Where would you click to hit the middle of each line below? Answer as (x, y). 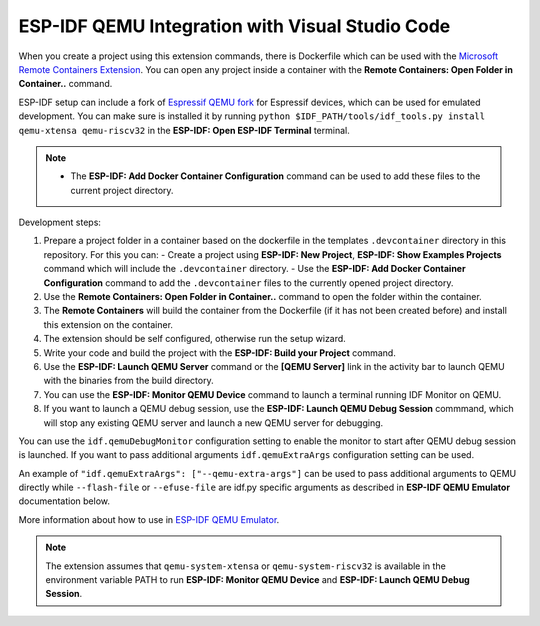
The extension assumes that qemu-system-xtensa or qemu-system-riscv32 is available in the (246, 566)
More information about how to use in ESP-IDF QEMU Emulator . (149, 519)
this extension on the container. (108, 324)
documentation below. (64, 501)
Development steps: (60, 222)
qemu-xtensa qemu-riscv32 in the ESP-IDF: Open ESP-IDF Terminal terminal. (184, 130)
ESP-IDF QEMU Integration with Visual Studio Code (234, 26)
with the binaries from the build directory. (128, 381)
